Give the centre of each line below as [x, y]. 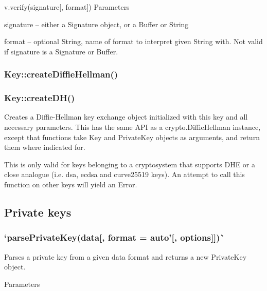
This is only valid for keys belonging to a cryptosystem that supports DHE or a [130, 164]
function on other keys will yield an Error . [71, 184]
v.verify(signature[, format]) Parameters [67, 7]
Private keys [38, 212]
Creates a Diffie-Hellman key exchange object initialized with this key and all [126, 117]
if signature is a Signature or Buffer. [61, 51]
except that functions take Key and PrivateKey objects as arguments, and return [132, 137]
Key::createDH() [40, 98]
